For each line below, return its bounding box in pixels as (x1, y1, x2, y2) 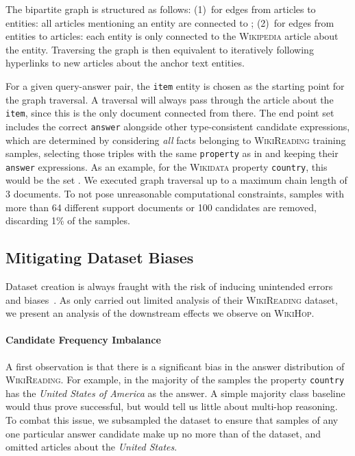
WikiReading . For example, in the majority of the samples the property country (5, 372, 345, 387)
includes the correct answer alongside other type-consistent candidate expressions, (5, 119, 350, 133)
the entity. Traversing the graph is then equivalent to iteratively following (5, 42, 314, 56)
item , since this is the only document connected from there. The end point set (5, 106, 334, 120)
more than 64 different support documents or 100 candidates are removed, (5, 200, 317, 214)
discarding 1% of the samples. (5, 213, 130, 228)
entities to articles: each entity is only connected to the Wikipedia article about (5, 29, 339, 43)
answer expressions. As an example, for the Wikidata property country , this (5, 159, 328, 173)
